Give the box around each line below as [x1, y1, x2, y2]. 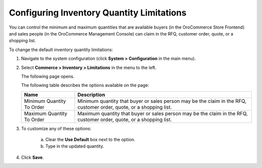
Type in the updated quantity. [45, 143, 104, 149]
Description [77, 91, 105, 98]
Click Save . [21, 154, 44, 160]
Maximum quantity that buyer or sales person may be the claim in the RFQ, [77, 110, 248, 117]
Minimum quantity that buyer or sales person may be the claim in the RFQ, [77, 98, 247, 104]
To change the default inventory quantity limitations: [9, 47, 114, 52]
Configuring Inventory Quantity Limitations [9, 7, 187, 18]
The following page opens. [21, 73, 75, 79]
